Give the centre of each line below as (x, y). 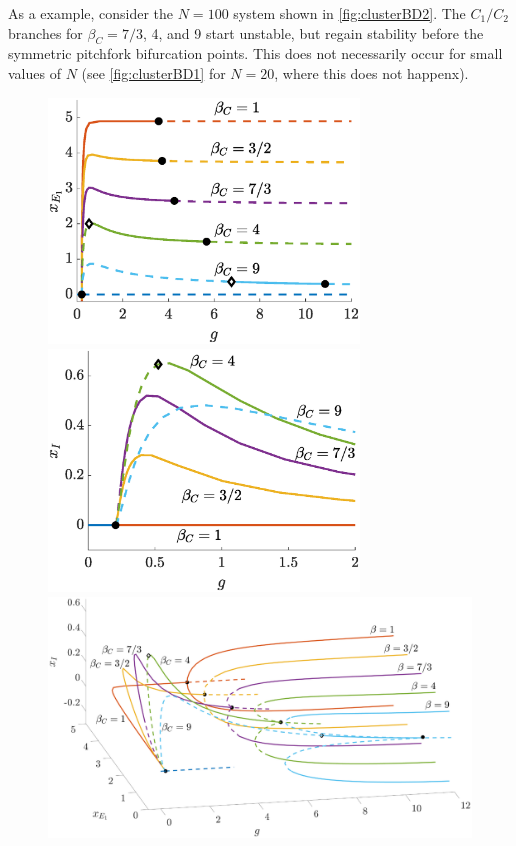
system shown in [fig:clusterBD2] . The (349, 13)
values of (34, 72)
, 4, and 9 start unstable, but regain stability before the (313, 32)
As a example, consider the (91, 13)
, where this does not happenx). (371, 72)
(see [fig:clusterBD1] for (153, 72)
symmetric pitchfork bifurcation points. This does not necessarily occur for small (255, 53)
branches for (45, 32)
